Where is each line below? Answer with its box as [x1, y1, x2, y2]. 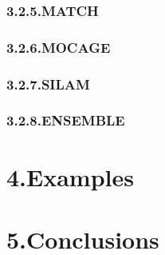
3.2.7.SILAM [6, 74, 90, 94]
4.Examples [6, 160, 134, 193]
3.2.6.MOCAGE [6, 37, 111, 57]
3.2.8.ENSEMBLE [6, 110, 125, 130]
